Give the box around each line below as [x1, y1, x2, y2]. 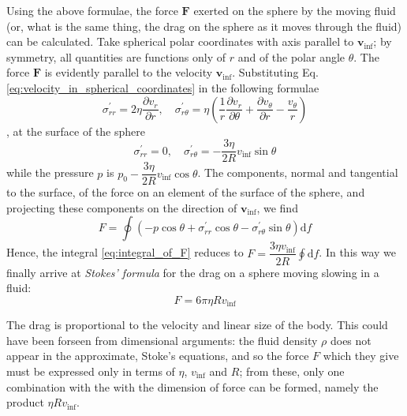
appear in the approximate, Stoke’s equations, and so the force [6, 347, 309, 364]
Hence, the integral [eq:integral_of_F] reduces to [6, 244, 244, 260]
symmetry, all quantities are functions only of [6, 48, 226, 65]
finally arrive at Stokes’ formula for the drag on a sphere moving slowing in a [6, 264, 379, 280]
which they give [323, 347, 399, 364]
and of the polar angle [237, 48, 345, 65]
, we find [256, 199, 298, 215]
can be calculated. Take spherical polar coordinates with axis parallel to [6, 33, 354, 50]
